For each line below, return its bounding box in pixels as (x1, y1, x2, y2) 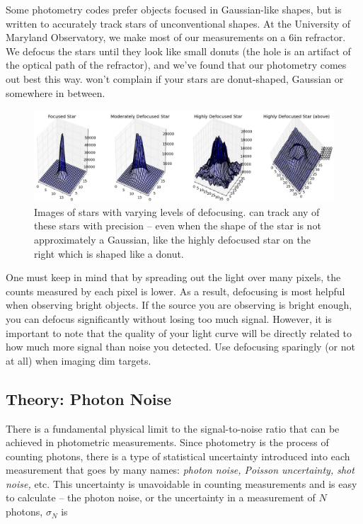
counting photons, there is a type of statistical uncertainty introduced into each (6, 448, 350, 463)
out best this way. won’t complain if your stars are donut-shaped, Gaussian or (6, 71, 344, 86)
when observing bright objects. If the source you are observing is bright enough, (6, 297, 352, 312)
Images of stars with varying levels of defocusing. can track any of (34, 204, 320, 219)
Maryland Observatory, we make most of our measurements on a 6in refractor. (6, 30, 346, 45)
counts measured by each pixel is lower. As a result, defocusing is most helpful (6, 283, 345, 298)
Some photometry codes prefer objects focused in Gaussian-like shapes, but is (6, 2, 342, 16)
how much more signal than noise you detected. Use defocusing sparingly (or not (6, 339, 355, 354)
